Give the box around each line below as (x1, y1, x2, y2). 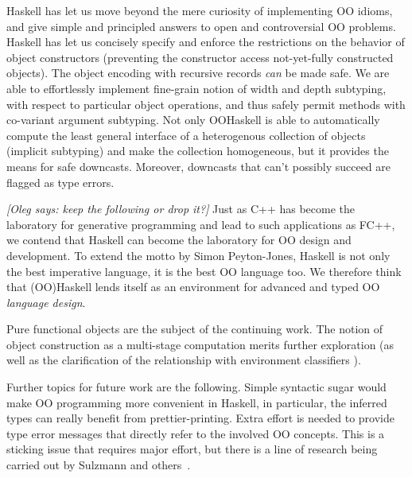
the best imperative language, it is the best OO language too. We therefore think (6, 262, 402, 279)
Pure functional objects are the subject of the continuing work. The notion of (6, 321, 383, 337)
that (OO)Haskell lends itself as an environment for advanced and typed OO (6, 278, 380, 295)
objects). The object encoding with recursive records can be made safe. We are (6, 64, 390, 81)
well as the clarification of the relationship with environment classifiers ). (6, 352, 361, 368)
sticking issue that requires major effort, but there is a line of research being (6, 441, 378, 457)
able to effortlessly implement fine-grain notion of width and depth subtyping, (6, 80, 387, 96)
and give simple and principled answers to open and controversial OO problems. (6, 17, 396, 34)
